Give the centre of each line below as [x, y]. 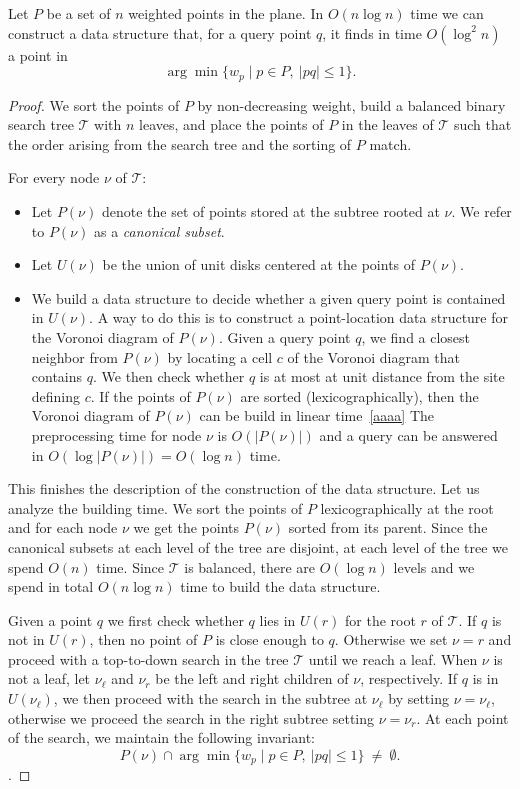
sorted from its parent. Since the [388, 527]
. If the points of [140, 395]
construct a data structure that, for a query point [160, 32]
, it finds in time [372, 32]
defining [56, 395]
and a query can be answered [408, 434]
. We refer [481, 211]
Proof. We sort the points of [94, 104]
